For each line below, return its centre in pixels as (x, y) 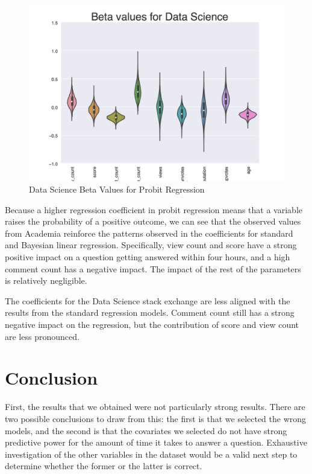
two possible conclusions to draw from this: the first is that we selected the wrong (156, 418)
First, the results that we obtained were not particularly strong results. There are (155, 407)
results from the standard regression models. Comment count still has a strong (150, 312)
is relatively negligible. (46, 280)
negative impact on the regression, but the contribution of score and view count (152, 325)
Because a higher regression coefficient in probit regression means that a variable (154, 209)
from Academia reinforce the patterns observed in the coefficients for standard (149, 233)
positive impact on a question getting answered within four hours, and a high (148, 257)
